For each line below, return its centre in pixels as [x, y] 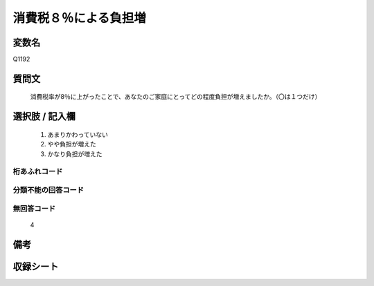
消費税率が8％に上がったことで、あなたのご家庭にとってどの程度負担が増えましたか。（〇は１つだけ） [176, 97]
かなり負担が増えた [75, 154]
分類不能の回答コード [48, 190]
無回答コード [34, 209]
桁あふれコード [38, 171]
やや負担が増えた [72, 144]
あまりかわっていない [78, 134]
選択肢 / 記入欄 [44, 116]
